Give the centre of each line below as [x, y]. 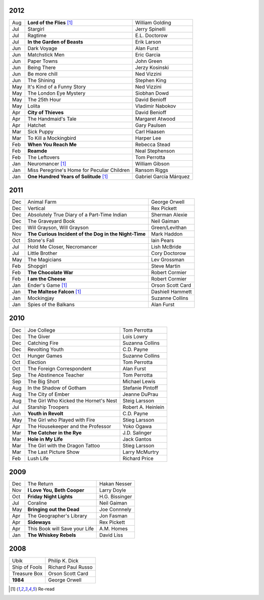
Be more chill [43, 74]
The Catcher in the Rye [55, 432]
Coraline [37, 503]
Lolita [34, 106]
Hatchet [37, 125]
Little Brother [43, 253]
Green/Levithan [169, 228]
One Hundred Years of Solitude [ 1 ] [68, 176]
